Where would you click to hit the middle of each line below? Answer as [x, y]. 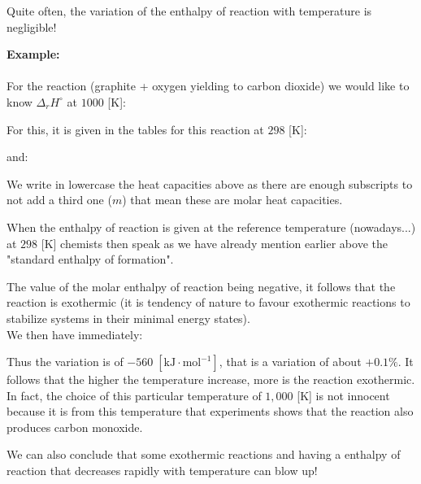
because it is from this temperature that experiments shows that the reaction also [210, 411]
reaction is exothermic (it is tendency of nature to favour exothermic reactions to [208, 302]
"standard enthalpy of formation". [90, 259]
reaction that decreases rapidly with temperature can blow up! [162, 471]
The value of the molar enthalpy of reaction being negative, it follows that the [201, 286]
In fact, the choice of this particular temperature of [134, 395]
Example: [33, 54]
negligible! [32, 26]
